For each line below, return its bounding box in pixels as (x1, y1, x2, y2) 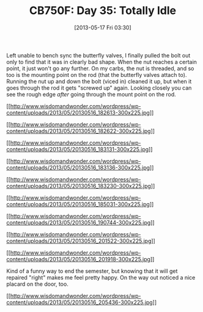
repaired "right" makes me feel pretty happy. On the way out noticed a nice (6, 274, 196, 281)
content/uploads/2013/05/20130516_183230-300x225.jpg (6, 182, 152, 189)
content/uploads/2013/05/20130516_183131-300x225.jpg (6, 145, 149, 153)
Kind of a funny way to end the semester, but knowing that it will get (6, 267, 178, 275)
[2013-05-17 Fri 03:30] (74, 24, 131, 31)
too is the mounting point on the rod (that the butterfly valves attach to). (6, 71, 187, 78)
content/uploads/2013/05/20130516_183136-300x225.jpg (6, 164, 150, 171)
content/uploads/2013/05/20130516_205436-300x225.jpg (6, 299, 153, 306)
